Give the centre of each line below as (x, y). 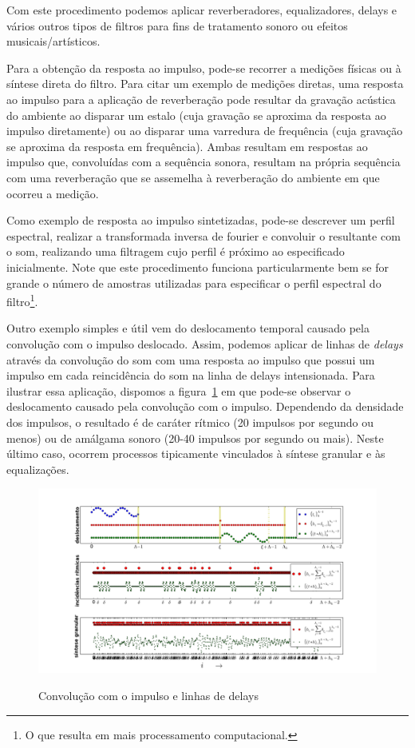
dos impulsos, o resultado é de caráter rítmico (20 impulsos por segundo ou (190, 422)
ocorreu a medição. (53, 193)
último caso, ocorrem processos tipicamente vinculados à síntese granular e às (196, 454)
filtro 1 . (22, 300)
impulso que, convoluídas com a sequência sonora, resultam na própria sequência (204, 162)
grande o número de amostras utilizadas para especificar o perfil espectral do (194, 282)
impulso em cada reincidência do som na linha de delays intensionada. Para (191, 375)
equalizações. (38, 469)
